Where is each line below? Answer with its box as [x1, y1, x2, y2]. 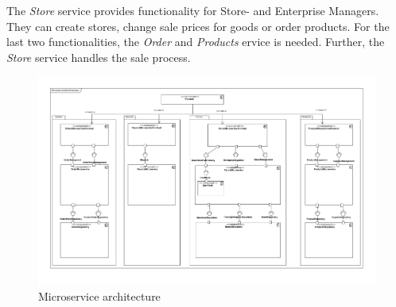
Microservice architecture [38, 288, 161, 305]
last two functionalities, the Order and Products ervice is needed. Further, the [6, 33, 385, 50]
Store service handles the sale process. [6, 48, 191, 65]
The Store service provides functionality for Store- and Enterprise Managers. [6, 2, 379, 18]
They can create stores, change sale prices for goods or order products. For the [6, 17, 390, 34]
